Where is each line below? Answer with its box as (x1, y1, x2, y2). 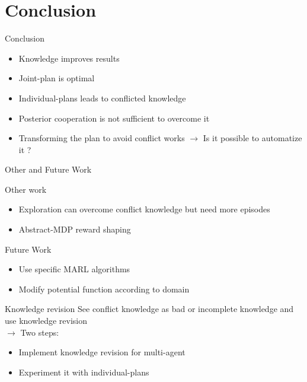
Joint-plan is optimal (18, 72, 95, 84)
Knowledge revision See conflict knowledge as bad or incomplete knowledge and (5, 303, 294, 315)
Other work (5, 183, 47, 195)
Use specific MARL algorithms (18, 263, 130, 275)
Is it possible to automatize (203, 132, 302, 144)
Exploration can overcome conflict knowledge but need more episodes (18, 203, 270, 215)
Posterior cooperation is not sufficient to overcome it (18, 112, 210, 124)
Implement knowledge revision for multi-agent (18, 346, 186, 358)
